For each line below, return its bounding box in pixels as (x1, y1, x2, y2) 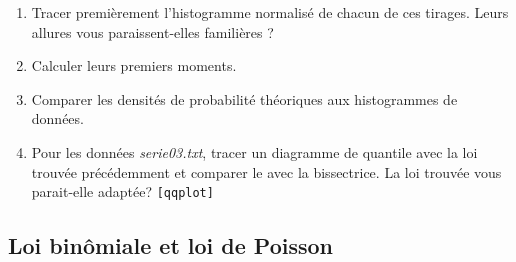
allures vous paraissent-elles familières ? (31, 21, 274, 42)
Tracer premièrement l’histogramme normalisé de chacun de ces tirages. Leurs (31, 2, 509, 22)
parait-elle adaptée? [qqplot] (31, 181, 214, 202)
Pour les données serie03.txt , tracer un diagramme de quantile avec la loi (31, 141, 478, 162)
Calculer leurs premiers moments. (31, 55, 237, 76)
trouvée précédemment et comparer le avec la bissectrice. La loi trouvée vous (31, 161, 502, 182)
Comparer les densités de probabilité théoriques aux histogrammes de (31, 88, 458, 109)
